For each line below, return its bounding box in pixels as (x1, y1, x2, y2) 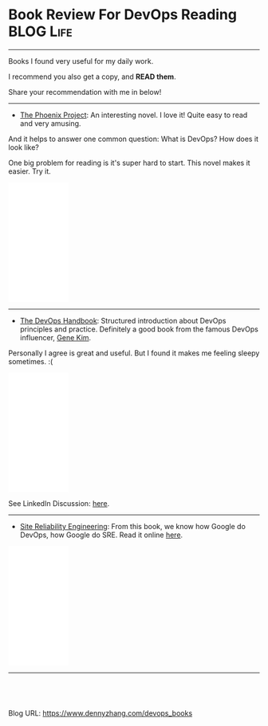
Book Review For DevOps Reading (8, 6, 238, 24)
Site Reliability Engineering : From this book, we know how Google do (19, 521, 246, 531)
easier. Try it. (8, 166, 52, 176)
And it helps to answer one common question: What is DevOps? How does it (8, 134, 259, 143)
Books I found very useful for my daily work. (8, 56, 154, 65)
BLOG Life (8, 22, 73, 41)
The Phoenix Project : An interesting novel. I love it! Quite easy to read (19, 110, 248, 120)
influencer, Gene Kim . (19, 332, 92, 342)
